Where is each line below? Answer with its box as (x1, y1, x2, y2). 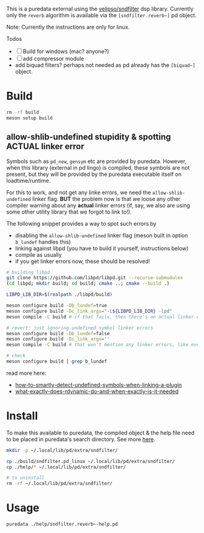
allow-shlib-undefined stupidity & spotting (6, 132, 171, 142)
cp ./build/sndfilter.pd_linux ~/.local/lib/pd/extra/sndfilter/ (6, 458, 175, 464)
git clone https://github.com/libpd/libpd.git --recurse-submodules (6, 275, 183, 281)
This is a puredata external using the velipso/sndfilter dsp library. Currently (6, 5, 194, 12)
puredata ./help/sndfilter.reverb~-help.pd (6, 521, 118, 528)
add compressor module (22, 55, 84, 62)
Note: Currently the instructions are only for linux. (6, 24, 131, 30)
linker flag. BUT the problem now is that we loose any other (32, 195, 181, 203)
